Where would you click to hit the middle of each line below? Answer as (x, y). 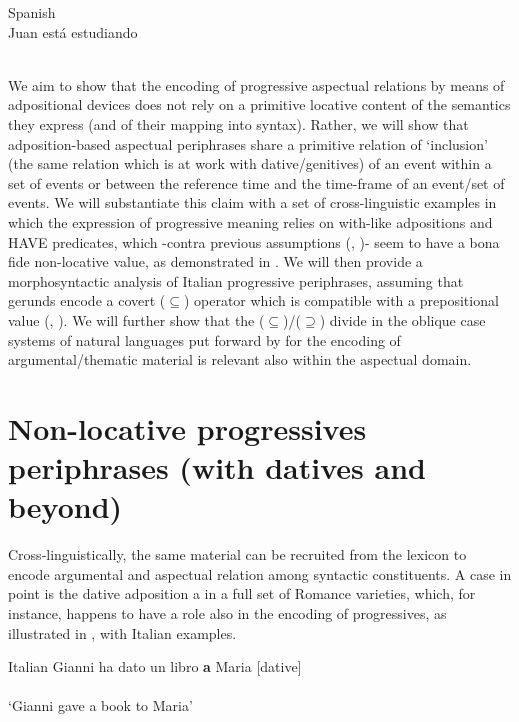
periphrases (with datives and (217, 467)
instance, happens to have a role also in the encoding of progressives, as (227, 612)
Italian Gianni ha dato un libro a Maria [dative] (155, 666)
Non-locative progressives (187, 427)
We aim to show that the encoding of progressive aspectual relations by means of (256, 84)
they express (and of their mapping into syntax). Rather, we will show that (238, 123)
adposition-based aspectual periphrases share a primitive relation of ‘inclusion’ (248, 143)
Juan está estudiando (73, 31)
